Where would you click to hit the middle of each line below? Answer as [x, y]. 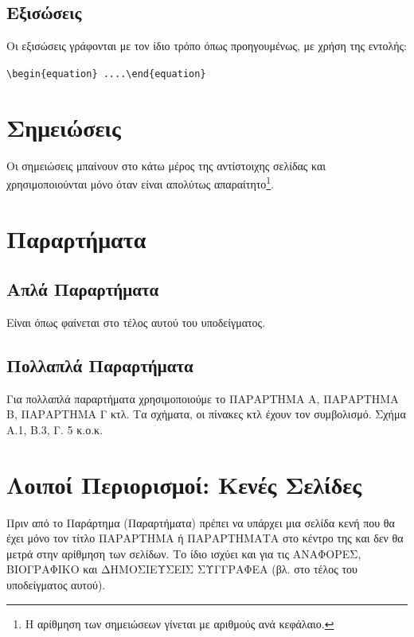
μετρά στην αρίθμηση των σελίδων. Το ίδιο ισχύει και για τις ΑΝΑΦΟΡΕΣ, [184, 553]
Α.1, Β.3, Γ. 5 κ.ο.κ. [55, 429]
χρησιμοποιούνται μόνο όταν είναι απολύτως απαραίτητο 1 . [141, 183]
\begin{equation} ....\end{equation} [106, 74]
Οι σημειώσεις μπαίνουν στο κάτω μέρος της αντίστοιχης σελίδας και [166, 165]
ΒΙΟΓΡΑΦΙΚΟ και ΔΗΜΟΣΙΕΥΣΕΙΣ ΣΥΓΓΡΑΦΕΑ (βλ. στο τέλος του [182, 569]
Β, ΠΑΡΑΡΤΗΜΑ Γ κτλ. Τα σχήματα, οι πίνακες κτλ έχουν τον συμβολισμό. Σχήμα [206, 414]
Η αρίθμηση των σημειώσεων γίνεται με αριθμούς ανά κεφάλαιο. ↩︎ [180, 623]
